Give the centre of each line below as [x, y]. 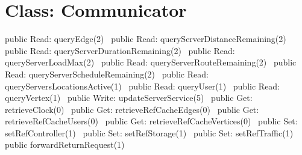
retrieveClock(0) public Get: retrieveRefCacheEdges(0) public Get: [132, 109]
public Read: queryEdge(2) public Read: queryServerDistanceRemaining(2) [146, 39]
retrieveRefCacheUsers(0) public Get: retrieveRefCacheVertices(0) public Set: [151, 121]
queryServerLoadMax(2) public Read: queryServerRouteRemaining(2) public [151, 62]
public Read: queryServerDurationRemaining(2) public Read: [120, 50]
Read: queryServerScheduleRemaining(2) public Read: [107, 74]
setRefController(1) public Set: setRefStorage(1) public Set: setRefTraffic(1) [149, 132]
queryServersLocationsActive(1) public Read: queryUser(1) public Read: [143, 86]
